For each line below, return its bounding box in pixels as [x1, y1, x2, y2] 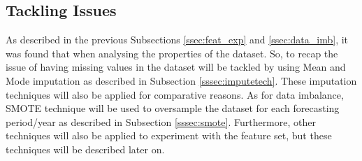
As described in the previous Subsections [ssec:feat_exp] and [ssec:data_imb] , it [6, 32, 349, 47]
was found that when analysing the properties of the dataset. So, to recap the [6, 45, 338, 60]
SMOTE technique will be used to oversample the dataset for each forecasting [6, 101, 340, 115]
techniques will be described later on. [6, 141, 165, 156]
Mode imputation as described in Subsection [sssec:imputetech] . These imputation [6, 73, 357, 87]
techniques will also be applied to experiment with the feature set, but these [6, 128, 332, 143]
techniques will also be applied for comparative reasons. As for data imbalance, [6, 87, 344, 101]
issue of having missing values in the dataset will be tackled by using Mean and [6, 59, 346, 74]
